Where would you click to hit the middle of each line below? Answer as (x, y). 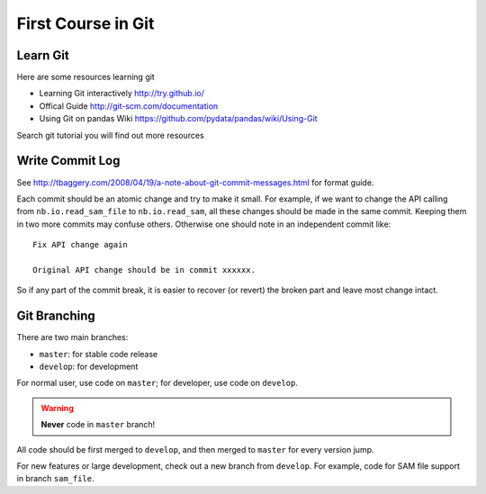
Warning (57, 408)
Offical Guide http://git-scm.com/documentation (129, 106)
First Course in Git (85, 23)
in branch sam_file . (55, 479)
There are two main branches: (72, 337)
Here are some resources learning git (85, 77)
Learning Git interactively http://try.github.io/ (121, 94)
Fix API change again (80, 245)
